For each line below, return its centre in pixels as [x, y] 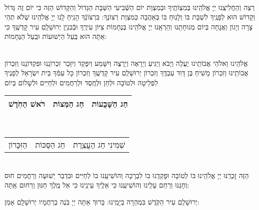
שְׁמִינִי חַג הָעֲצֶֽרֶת [99, 144]
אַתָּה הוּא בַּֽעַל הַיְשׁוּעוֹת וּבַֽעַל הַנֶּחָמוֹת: [56, 36]
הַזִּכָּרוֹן [18, 144]
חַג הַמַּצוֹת [69, 104]
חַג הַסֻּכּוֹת [50, 144]
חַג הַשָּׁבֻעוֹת [110, 104]
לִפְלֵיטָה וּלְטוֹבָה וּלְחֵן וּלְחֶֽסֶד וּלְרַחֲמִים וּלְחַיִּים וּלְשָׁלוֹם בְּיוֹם [81, 82]
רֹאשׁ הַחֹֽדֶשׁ [27, 104]
